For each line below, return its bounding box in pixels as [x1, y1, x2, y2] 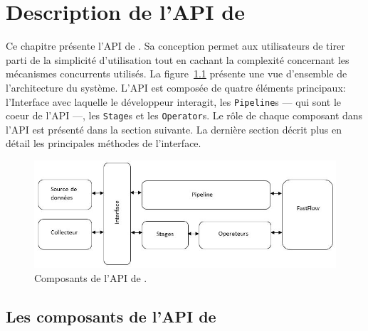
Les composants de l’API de [6, 305, 216, 327]
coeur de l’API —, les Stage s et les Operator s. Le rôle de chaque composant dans [6, 108, 363, 123]
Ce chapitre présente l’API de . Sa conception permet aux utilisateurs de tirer [6, 38, 345, 53]
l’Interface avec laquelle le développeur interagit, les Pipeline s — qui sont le [6, 94, 341, 109]
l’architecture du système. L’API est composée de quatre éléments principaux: [6, 80, 346, 94]
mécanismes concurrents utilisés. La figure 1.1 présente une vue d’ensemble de [6, 66, 347, 81]
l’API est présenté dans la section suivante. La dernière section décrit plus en [6, 121, 342, 136]
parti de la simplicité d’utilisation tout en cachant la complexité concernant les [6, 52, 349, 67]
